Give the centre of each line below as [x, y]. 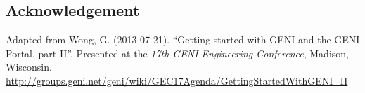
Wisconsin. [29, 67]
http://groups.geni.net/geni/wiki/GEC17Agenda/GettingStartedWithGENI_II [177, 80]
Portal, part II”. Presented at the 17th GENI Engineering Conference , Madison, [177, 53]
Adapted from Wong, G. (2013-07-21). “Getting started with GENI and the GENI [183, 40]
